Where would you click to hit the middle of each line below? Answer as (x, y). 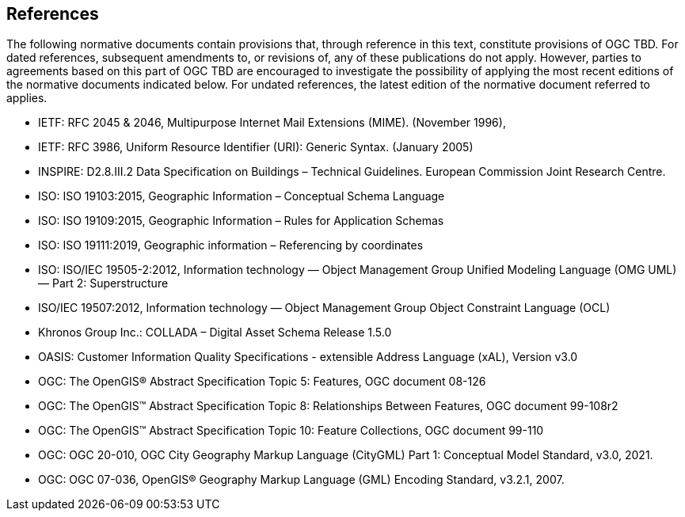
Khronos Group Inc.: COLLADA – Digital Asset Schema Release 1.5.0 (215, 333)
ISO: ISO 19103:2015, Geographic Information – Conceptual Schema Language (242, 196)
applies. (27, 98)
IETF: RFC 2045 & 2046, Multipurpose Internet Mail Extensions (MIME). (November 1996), (272, 123)
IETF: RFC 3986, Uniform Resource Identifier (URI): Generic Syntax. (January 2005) (256, 147)
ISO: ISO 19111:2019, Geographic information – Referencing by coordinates (231, 245)
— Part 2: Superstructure (103, 283)
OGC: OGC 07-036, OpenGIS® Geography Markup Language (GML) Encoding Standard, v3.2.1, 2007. (301, 480)
